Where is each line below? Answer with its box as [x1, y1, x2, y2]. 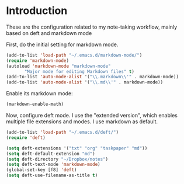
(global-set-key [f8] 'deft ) [6, 167, 77, 173]
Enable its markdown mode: [6, 90, 73, 97]
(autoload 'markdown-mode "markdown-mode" [6, 63, 111, 69]
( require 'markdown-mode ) [6, 57, 69, 64]
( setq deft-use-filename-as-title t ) [6, 172, 98, 179]
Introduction [6, 4, 68, 18]
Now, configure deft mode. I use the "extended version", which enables [6, 112, 178, 119]
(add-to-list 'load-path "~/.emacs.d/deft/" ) [6, 130, 119, 136]
